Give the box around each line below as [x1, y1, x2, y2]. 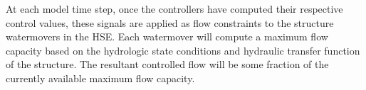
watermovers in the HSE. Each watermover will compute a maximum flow [6, 29, 328, 44]
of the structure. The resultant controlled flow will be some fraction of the [6, 57, 329, 72]
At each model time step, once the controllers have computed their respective [6, 1, 343, 16]
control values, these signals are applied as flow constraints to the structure [6, 15, 334, 30]
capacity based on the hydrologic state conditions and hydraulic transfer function [6, 43, 360, 57]
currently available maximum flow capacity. [6, 70, 195, 85]
